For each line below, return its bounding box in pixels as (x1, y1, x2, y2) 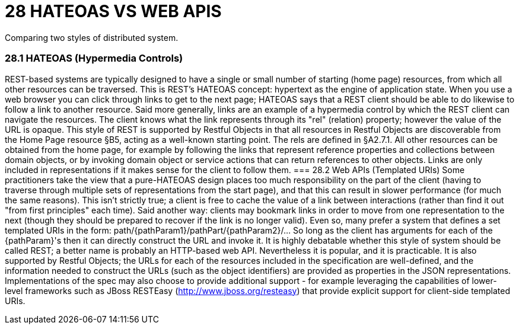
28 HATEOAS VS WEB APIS (5, 1, 222, 21)
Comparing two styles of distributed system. (5, 32, 179, 43)
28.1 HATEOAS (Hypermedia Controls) (5, 52, 183, 65)
